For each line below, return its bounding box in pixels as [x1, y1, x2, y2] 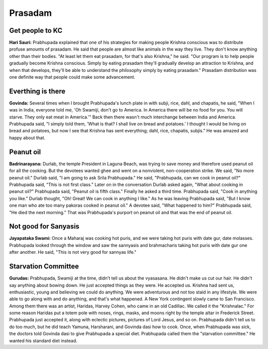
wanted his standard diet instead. [9, 338, 77, 344]
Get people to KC [9, 26, 63, 35]
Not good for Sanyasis [9, 222, 79, 231]
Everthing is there [9, 87, 66, 95]
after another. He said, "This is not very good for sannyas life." [9, 249, 136, 255]
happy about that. [9, 134, 46, 141]
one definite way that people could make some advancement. [9, 74, 135, 80]
